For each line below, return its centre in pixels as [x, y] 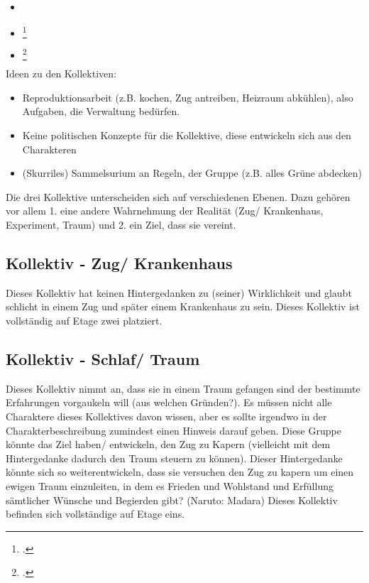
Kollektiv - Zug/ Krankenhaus [119, 262]
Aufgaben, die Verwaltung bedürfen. [101, 111]
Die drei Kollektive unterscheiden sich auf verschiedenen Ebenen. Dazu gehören [178, 196]
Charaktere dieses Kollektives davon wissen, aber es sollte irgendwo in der [166, 416]
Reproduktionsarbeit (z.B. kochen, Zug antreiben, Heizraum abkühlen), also [188, 97]
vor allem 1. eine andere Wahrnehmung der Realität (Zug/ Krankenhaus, [165, 211]
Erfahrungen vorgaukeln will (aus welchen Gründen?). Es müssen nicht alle [169, 402]
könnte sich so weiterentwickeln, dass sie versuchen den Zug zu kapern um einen [180, 472]
